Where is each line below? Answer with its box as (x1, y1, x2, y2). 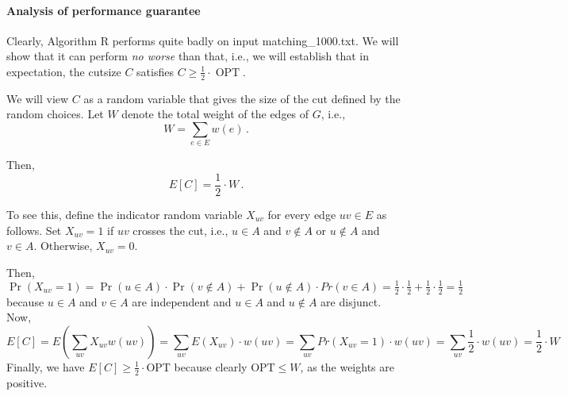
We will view (6, 90, 69, 106)
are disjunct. (320, 293, 382, 309)
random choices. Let (6, 106, 104, 122)
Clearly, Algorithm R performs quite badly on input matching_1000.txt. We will (6, 32, 399, 48)
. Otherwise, (33, 237, 93, 254)
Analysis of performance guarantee (6, 2, 201, 18)
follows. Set (6, 221, 62, 238)
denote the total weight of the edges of (121, 106, 309, 122)
